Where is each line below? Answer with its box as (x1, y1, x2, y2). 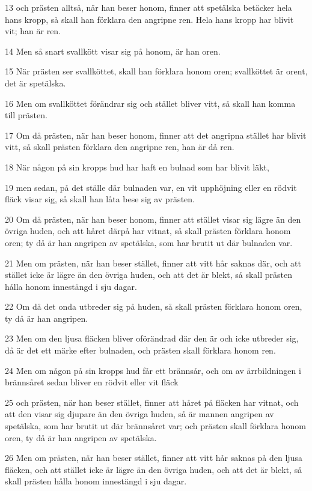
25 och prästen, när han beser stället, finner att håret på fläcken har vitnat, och (5, 396, 299, 408)
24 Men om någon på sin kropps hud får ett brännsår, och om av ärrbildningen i (5, 364, 301, 376)
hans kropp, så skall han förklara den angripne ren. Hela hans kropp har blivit (5, 13, 294, 25)
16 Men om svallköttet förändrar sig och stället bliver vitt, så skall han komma (5, 97, 296, 109)
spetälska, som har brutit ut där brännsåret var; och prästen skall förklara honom (5, 420, 306, 432)
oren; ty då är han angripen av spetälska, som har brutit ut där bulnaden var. (5, 236, 293, 249)
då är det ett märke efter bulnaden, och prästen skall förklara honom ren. (5, 344, 276, 357)
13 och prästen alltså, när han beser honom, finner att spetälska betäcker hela (5, 1, 292, 13)
